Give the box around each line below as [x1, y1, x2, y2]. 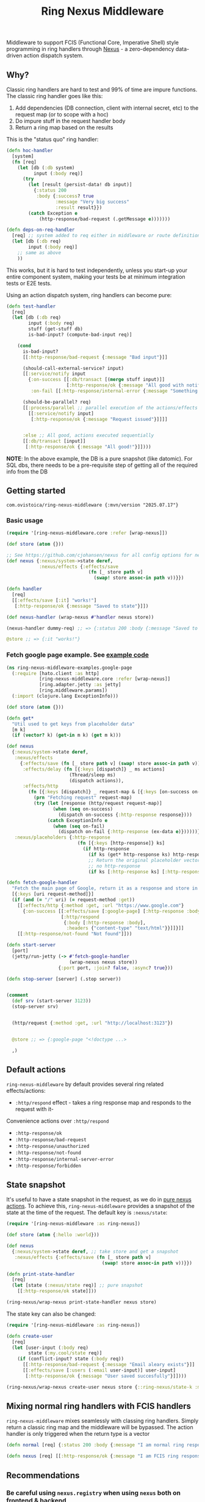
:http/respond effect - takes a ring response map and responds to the [15, 1099, 192, 1106]
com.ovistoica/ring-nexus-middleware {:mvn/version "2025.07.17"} [6, 502, 179, 508]
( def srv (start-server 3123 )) [12, 998, 92, 1004]
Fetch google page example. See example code [6, 651, 149, 659]
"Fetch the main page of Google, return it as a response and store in [12, 885, 198, 892]
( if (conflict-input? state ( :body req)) [17, 1356, 124, 1362]
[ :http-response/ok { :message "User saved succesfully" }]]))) [25, 1373, 187, 1379]
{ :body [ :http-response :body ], [63, 919, 146, 926]
